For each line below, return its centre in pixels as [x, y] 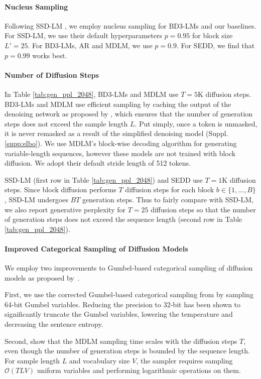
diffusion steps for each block [170, 189]
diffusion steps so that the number [203, 209]
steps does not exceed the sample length [66, 123]
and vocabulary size [99, 360]
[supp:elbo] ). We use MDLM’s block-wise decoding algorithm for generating [121, 143]
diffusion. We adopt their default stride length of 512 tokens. [98, 163]
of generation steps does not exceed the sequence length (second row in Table [123, 219]
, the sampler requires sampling [184, 360]
